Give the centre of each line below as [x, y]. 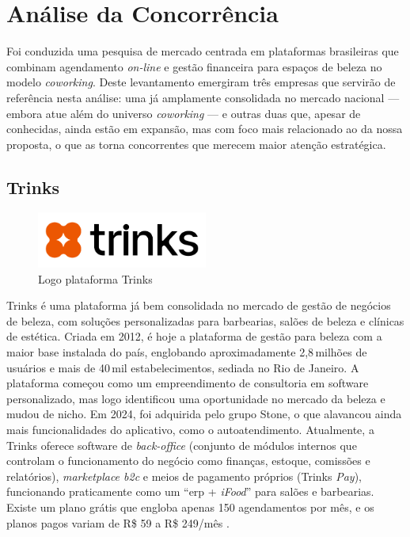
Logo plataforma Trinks [95, 278]
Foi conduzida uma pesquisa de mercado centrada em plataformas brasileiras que [203, 51]
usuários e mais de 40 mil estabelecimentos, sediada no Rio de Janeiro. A [183, 367]
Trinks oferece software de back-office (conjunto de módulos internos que [182, 445]
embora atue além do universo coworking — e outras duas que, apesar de [184, 113]
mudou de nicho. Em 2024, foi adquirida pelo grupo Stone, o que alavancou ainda [204, 414]
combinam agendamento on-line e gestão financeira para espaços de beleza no [194, 66]
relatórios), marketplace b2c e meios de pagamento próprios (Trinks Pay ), [184, 476]
